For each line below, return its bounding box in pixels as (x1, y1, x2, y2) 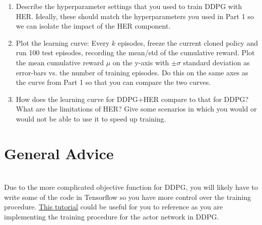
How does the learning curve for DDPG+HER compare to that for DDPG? (16, 93, 249, 104)
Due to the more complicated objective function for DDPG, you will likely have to (4, 182, 258, 192)
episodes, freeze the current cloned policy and (117, 37, 258, 48)
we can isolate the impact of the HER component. (16, 21, 171, 31)
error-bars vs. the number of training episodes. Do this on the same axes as (16, 67, 248, 77)
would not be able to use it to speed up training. (16, 113, 166, 124)
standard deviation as (183, 57, 250, 67)
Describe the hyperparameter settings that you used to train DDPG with (16, 1, 242, 11)
